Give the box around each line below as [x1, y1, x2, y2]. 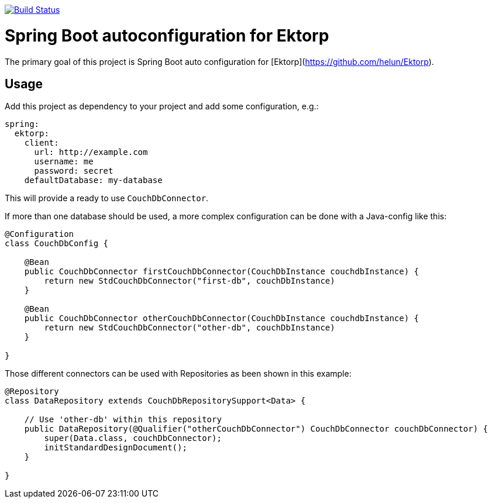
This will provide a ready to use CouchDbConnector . [5, 193, 209, 204]
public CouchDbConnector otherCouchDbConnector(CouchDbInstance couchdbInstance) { [24, 313, 419, 323]
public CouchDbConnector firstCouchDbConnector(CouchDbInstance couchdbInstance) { [24, 267, 419, 277]
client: [24, 138, 59, 148]
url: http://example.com [34, 147, 148, 157]
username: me [34, 157, 94, 167]
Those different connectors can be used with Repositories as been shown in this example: [5, 368, 352, 379]
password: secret [34, 166, 113, 176]
